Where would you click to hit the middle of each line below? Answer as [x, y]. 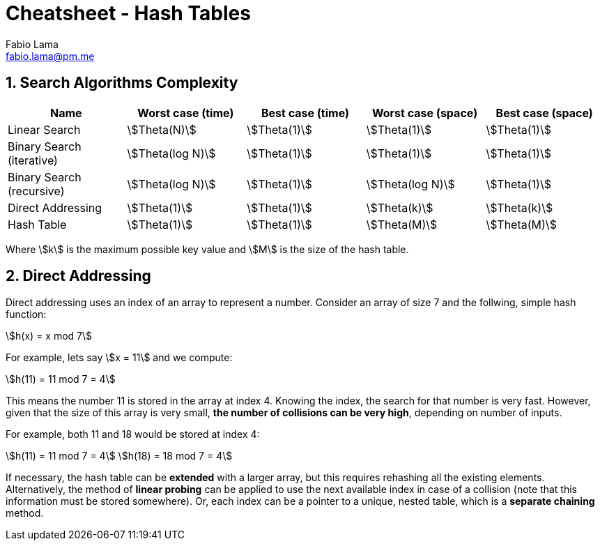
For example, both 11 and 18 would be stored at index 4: [133, 434]
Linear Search [44, 129]
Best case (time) [305, 113]
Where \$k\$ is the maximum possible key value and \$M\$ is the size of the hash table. [207, 249]
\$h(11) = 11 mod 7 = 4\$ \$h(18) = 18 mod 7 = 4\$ [119, 456]
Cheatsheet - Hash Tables [128, 13]
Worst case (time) [186, 113]
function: [26, 314]
